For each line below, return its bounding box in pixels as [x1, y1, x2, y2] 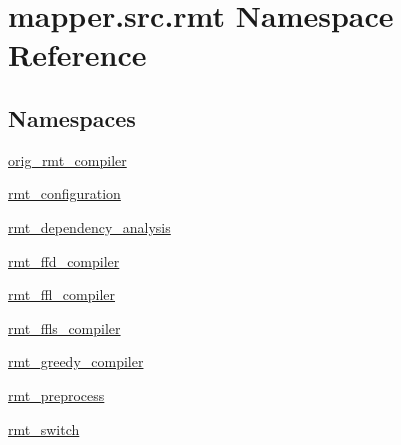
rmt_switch [8, 418, 80, 439]
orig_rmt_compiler [8, 149, 127, 170]
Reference [8, 34, 147, 75]
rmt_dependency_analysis [8, 216, 171, 237]
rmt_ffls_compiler [8, 317, 121, 338]
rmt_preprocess [8, 384, 105, 405]
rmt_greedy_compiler [8, 351, 144, 372]
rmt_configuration [8, 183, 121, 204]
